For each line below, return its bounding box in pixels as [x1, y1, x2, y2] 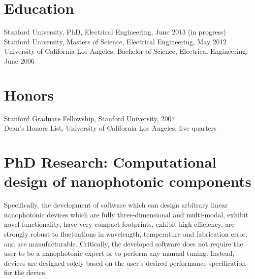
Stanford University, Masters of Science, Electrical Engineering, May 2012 [4, 36, 226, 46]
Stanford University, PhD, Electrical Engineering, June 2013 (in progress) [4, 27, 226, 37]
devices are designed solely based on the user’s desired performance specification [4, 257, 246, 268]
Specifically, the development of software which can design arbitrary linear [4, 200, 228, 210]
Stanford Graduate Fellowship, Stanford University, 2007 [4, 113, 175, 123]
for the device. [4, 267, 47, 278]
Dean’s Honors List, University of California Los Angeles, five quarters [4, 123, 217, 133]
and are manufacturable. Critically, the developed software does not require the [4, 238, 243, 248]
